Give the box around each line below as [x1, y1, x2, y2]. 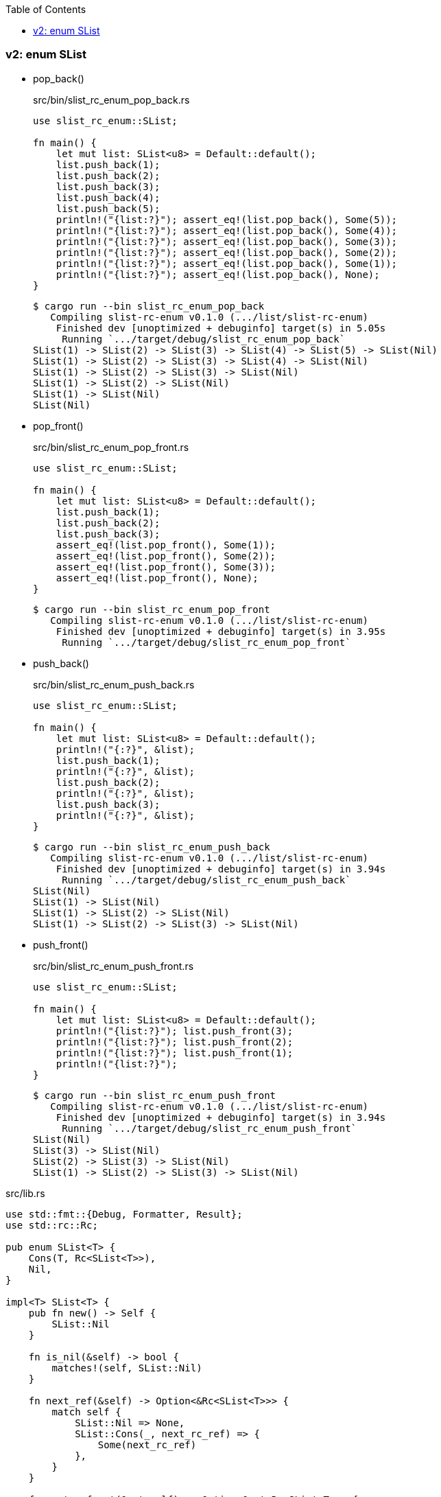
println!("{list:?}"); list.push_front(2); [56, 1036, 294, 1047]
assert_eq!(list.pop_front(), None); [56, 572, 259, 583]
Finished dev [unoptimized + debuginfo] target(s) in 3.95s [56, 625, 386, 637]
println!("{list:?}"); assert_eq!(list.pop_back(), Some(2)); [56, 246, 398, 258]
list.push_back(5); [56, 202, 160, 214]
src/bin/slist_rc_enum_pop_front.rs [33, 441, 189, 453]
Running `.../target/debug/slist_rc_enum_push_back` [62, 874, 351, 885]
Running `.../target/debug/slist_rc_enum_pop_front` [62, 636, 351, 648]
